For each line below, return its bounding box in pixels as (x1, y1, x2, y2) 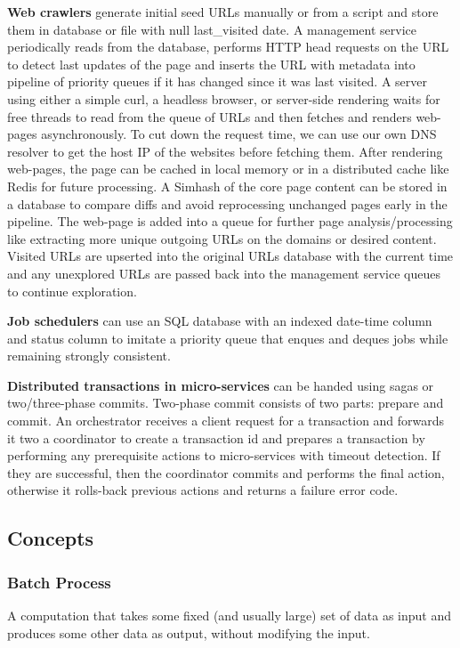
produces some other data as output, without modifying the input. (7, 623, 370, 642)
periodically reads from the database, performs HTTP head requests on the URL (7, 37, 449, 56)
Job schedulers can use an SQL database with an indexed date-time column (7, 312, 432, 330)
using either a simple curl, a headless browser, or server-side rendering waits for (7, 89, 440, 108)
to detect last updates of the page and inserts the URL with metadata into (7, 54, 416, 73)
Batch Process (7, 571, 111, 593)
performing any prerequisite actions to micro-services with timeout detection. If (7, 446, 440, 465)
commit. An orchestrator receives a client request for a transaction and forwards (7, 411, 445, 430)
